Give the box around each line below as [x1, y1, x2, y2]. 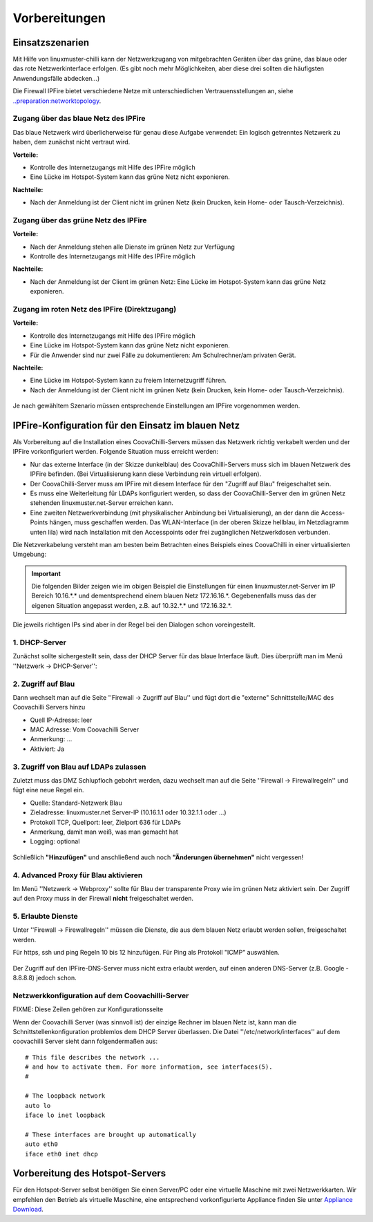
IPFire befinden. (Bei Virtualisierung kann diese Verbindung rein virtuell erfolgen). [30, 470, 262, 478]
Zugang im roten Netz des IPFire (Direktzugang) [12, 304, 177, 314]
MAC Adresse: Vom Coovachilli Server [30, 725, 140, 734]
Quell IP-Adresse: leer [30, 716, 93, 724]
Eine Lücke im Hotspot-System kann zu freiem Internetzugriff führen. [30, 376, 227, 385]
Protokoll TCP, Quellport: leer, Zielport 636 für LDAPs [30, 818, 181, 826]
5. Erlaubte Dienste [12, 912, 79, 922]
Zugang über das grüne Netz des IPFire [12, 215, 147, 225]
